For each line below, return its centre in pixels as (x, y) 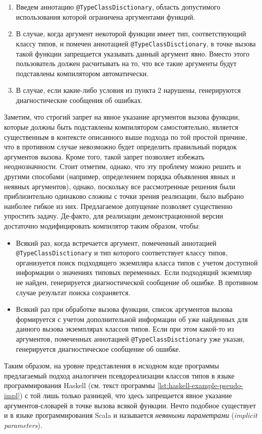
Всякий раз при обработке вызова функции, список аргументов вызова (124, 309)
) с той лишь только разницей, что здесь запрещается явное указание (126, 395)
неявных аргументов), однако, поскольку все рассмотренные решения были (120, 186)
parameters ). (23, 425)
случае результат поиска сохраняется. (73, 292)
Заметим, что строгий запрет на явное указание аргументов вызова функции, (122, 117)
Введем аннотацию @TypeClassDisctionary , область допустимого (118, 7)
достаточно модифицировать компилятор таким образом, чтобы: (102, 226)
